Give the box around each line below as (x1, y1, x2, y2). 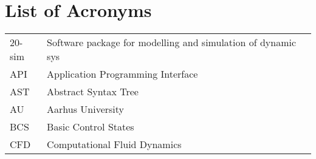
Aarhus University (47, 102, 125, 117)
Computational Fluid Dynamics (47, 137, 182, 152)
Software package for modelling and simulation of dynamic (47, 35, 297, 50)
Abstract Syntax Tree (47, 84, 139, 99)
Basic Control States (47, 120, 134, 134)
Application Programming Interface (47, 67, 198, 81)
